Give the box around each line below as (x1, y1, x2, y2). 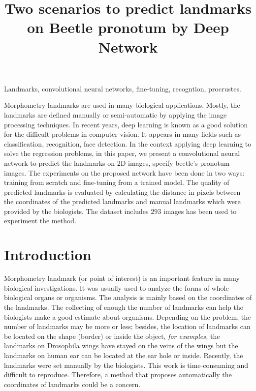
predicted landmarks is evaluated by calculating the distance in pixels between (4, 186, 241, 197)
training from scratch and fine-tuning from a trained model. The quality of (4, 177, 229, 187)
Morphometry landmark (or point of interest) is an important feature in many (4, 273, 240, 283)
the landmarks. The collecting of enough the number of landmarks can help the (4, 301, 244, 312)
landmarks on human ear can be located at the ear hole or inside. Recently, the (4, 350, 243, 360)
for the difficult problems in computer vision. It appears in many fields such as (4, 129, 241, 139)
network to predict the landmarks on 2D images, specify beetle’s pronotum (4, 157, 230, 168)
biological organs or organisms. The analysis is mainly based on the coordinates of (4, 292, 252, 302)
